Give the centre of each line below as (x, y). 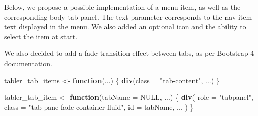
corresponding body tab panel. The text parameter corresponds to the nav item (128, 16)
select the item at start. (41, 36)
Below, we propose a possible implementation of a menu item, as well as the (122, 7)
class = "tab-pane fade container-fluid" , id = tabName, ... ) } (99, 107)
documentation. (28, 63)
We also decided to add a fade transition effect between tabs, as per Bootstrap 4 (129, 53)
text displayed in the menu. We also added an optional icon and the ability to (125, 26)
